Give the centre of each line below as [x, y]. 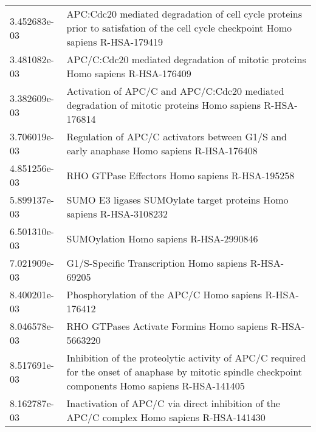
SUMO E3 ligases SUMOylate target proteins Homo [177, 200]
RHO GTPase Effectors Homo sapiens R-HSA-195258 [180, 175]
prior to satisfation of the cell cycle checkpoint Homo [179, 28]
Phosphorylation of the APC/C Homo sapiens [164, 294]
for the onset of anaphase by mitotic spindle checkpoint [184, 372]
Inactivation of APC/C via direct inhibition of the [173, 403]
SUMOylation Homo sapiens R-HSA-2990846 [162, 238]
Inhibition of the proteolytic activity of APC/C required [186, 358]
